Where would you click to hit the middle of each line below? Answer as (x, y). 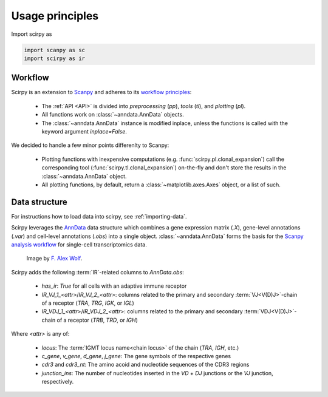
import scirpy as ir (54, 58)
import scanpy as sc (54, 50)
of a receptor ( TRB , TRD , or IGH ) (97, 320)
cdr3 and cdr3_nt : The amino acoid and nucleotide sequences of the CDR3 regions (145, 365)
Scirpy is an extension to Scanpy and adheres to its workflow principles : (101, 92)
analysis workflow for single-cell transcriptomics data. (79, 245)
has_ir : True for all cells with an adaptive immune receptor (114, 286)
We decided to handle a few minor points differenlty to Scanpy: (90, 145)
